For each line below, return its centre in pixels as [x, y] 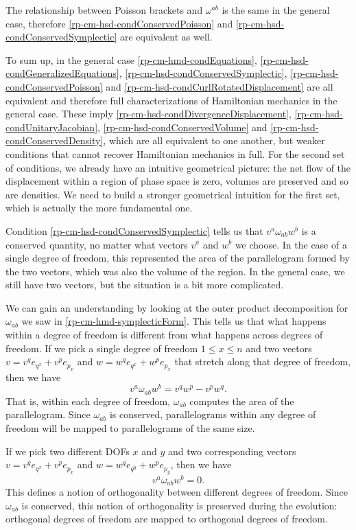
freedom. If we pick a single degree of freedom [102, 348]
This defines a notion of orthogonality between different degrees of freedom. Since [177, 492]
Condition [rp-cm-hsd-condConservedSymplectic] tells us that [134, 230]
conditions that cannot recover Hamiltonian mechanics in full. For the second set [175, 153]
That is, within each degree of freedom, [88, 401]
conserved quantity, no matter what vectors [97, 244]
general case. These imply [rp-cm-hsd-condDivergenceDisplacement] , [149, 114]
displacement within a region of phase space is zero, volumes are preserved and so [177, 181]
